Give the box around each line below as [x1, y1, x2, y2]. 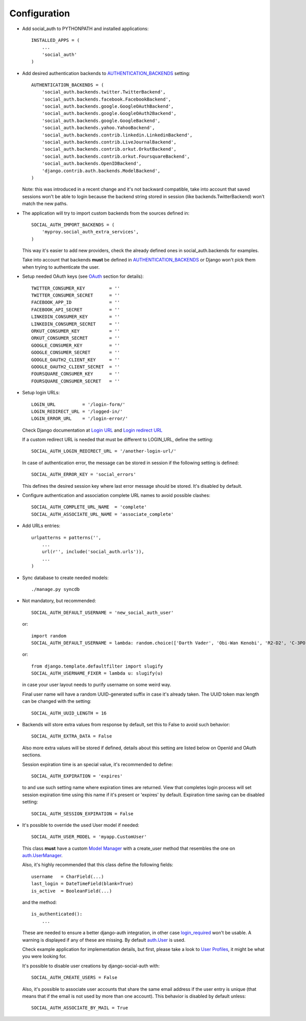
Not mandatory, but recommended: [22, 598, 96, 604]
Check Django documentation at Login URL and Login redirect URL [22, 427, 163, 433]
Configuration [9, 8, 70, 19]
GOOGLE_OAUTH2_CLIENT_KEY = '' [31, 357, 120, 363]
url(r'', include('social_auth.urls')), [41, 549, 145, 555]
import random [31, 633, 66, 638]
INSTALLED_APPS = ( [31, 37, 80, 43]
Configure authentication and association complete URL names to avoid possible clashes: [22, 492, 211, 498]
